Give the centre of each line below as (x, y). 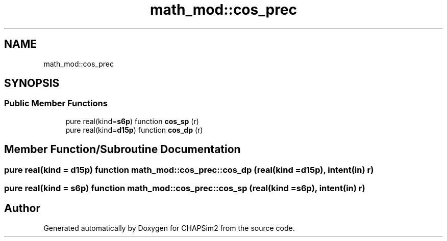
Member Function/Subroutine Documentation (122, 149)
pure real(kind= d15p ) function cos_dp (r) (134, 130)
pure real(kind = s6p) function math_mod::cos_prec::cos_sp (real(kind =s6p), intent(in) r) (185, 188)
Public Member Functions (56, 103)
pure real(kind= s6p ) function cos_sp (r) (132, 121)
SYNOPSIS (32, 83)
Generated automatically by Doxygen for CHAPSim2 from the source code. (169, 228)
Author (22, 208)
